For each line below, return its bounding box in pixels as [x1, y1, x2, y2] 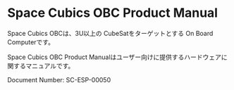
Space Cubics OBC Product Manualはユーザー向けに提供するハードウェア [7, 53, 222, 61]
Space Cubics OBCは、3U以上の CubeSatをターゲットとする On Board [7, 29, 214, 37]
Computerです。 [7, 37, 55, 46]
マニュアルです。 [25, 61, 75, 70]
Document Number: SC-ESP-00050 [7, 75, 111, 84]
